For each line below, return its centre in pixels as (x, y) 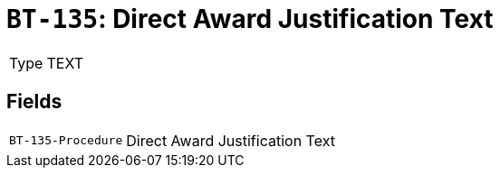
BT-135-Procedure (66, 141)
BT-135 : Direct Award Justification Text (250, 19)
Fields (34, 102)
